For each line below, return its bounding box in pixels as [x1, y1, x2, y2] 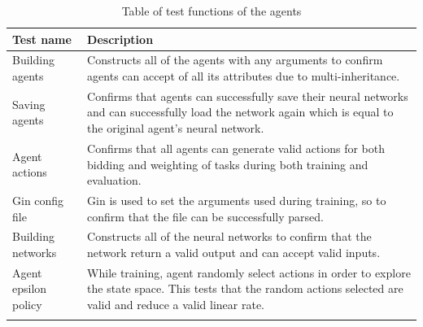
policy [12, 296, 42, 312]
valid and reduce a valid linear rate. [87, 296, 264, 312]
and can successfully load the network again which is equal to [87, 103, 394, 120]
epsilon [12, 280, 47, 297]
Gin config [12, 191, 64, 208]
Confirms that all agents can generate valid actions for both [87, 139, 385, 156]
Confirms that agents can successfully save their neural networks [87, 87, 408, 104]
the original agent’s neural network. [87, 120, 264, 137]
